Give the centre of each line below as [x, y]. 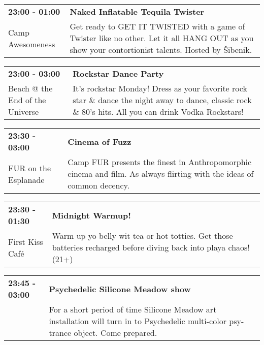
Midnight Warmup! [91, 215]
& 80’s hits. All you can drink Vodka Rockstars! [158, 112]
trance [60, 333]
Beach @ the [30, 88]
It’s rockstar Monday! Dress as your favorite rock [160, 88]
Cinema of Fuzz [100, 141]
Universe [24, 112]
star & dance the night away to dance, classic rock [162, 100]
